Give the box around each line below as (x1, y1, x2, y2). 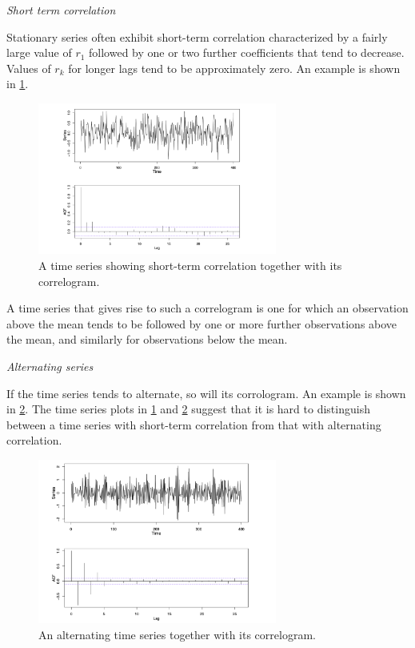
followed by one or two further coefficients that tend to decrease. (89, 44, 405, 61)
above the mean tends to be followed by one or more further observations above (6, 315, 397, 332)
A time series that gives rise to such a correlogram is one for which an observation (6, 300, 409, 316)
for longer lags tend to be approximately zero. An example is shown (68, 59, 401, 76)
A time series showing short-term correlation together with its (38, 256, 342, 273)
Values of (6, 59, 51, 76)
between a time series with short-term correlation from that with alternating (6, 416, 381, 433)
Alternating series (6, 357, 94, 374)
